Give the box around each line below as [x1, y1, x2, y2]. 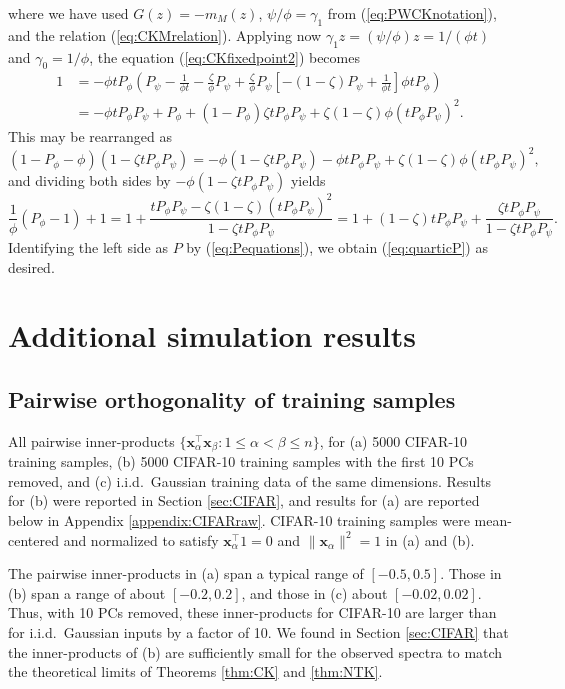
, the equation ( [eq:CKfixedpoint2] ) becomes [89, 46, 360, 67]
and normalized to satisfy [63, 529, 219, 550]
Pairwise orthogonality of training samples [8, 383, 456, 414]
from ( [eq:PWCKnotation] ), [327, 3, 497, 23]
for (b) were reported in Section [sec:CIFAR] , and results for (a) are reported [8, 490, 480, 511]
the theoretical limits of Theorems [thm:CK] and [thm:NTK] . [8, 661, 383, 682]
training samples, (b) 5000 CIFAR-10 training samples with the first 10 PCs [8, 451, 474, 472]
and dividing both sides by [8, 170, 171, 191]
